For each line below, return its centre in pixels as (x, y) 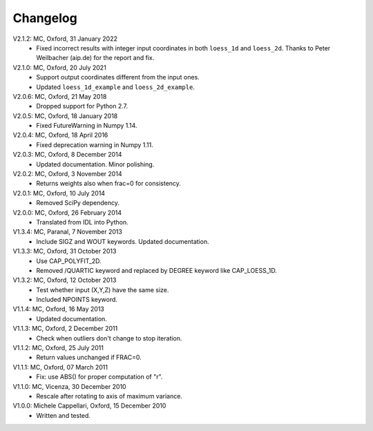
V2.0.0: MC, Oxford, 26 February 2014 (67, 212)
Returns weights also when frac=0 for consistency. (108, 184)
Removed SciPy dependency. (78, 203)
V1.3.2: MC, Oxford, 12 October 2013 (65, 280)
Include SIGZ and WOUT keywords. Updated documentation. (123, 241)
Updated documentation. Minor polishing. (95, 164)
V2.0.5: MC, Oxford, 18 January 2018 (65, 116)
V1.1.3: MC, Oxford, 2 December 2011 (65, 329)
